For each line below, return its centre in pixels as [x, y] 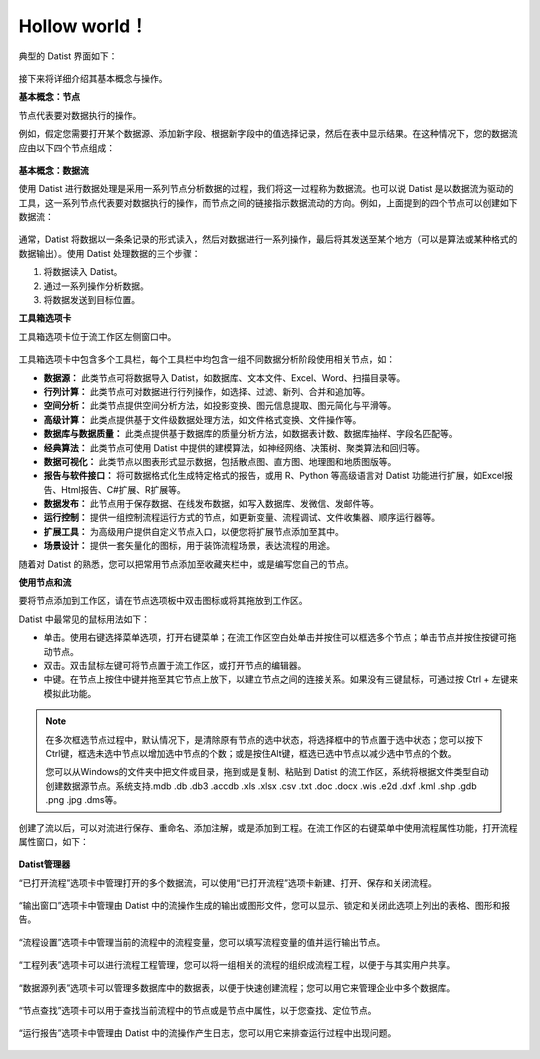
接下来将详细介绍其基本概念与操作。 [93, 78]
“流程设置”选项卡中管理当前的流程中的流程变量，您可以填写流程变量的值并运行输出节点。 [202, 942]
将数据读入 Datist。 [83, 272]
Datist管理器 [44, 864]
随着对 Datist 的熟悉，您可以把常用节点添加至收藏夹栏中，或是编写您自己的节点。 [186, 564]
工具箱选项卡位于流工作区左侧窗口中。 [97, 336]
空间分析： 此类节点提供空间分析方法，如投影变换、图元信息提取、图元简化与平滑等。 [220, 406]
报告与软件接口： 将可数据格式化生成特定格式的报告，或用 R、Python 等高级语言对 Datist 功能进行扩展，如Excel [274, 476]
